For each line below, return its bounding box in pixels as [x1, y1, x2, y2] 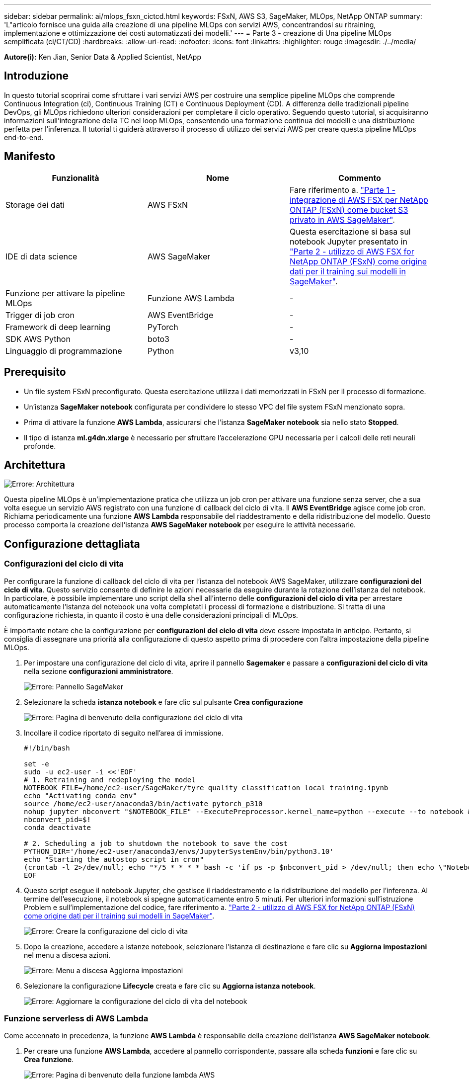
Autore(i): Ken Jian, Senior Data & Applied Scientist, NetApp [4, 53, 201, 61]
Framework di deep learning [5, 322, 111, 332]
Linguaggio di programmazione [5, 345, 122, 356]
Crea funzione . [24, 1055, 74, 1064]
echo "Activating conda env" [24, 791, 137, 800]
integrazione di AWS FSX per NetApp [289, 194, 428, 205]
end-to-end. [4, 133, 44, 142]
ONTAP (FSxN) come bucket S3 [289, 204, 408, 215]
